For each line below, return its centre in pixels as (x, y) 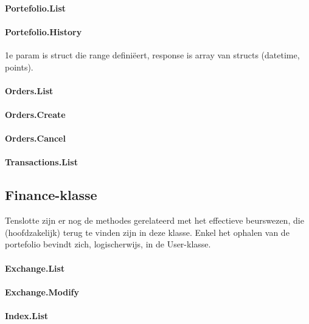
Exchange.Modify (42, 291)
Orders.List (29, 90)
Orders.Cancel (35, 138)
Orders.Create (35, 114)
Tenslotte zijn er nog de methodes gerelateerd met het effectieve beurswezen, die (154, 220)
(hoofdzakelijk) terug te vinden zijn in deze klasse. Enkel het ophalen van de (147, 232)
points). (19, 67)
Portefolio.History (43, 31)
